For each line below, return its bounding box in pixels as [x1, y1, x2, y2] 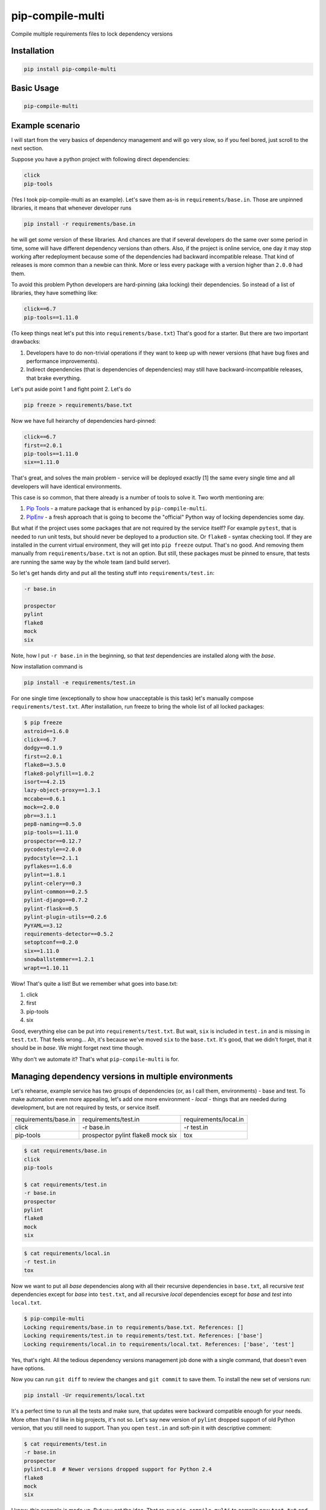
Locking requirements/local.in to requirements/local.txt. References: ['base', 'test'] [24, 1341, 295, 1348]
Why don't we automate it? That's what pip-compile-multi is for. [11, 1055, 179, 1062]
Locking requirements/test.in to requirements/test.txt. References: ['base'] [24, 1332, 263, 1339]
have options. [11, 1364, 45, 1372]
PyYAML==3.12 [24, 922, 63, 929]
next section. [11, 145, 43, 152]
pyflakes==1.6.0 [24, 863, 72, 870]
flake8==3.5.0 [24, 762, 66, 768]
